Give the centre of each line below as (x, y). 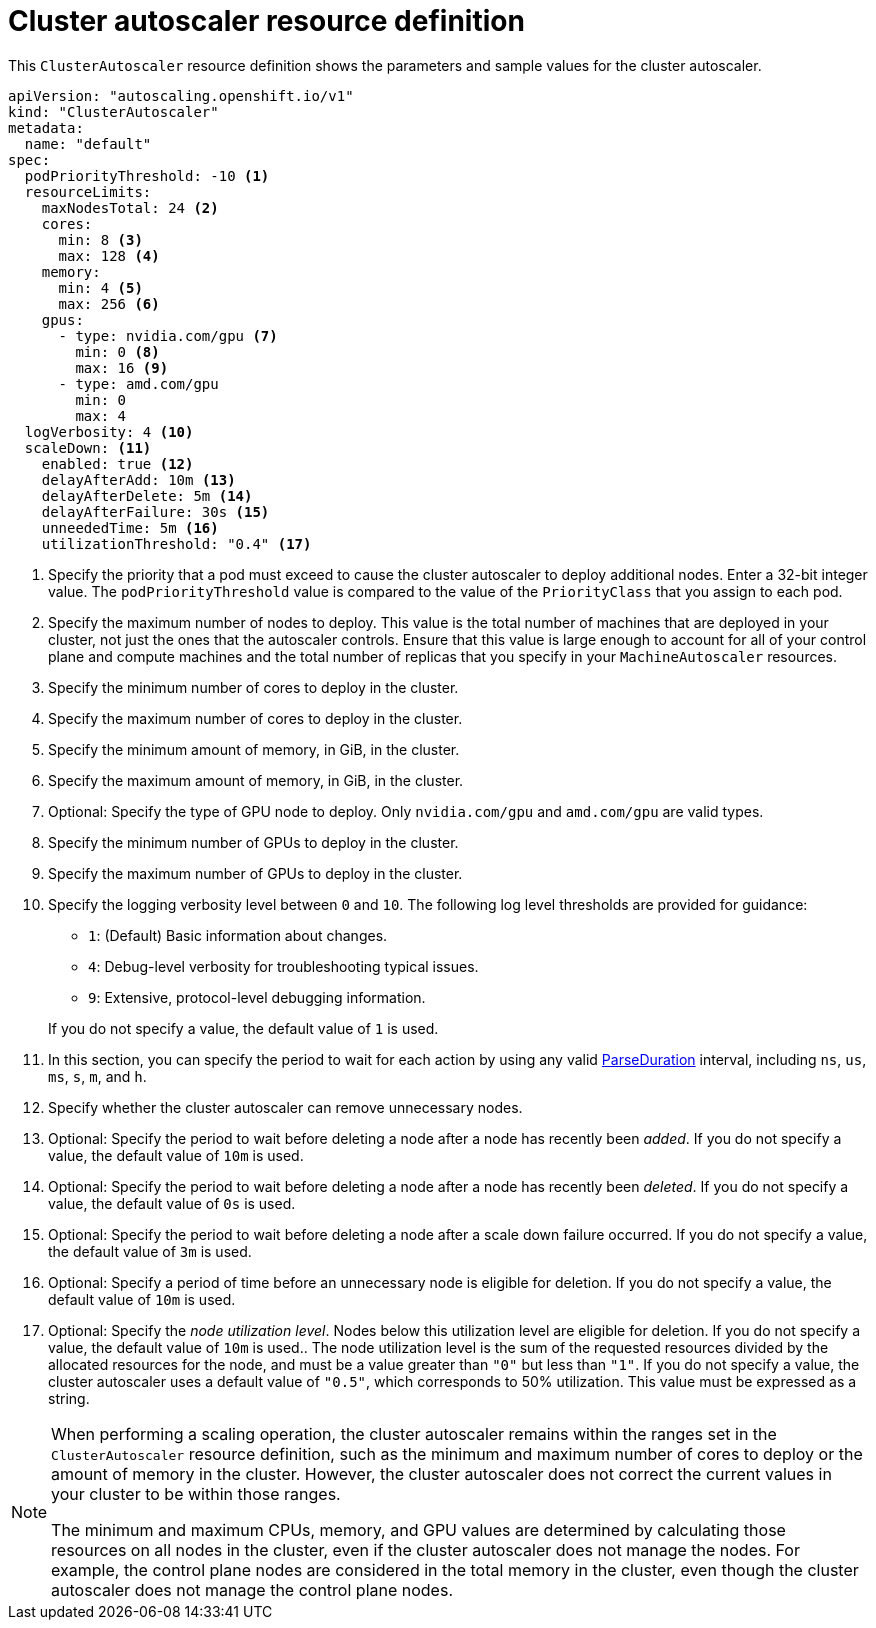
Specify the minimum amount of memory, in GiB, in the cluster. (254, 749)
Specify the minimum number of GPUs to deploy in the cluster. (253, 842)
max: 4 (101, 415)
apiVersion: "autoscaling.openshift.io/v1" (181, 95)
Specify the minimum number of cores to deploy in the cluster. (253, 687)
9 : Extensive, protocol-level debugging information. (257, 997)
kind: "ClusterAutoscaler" (113, 111)
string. (69, 1398)
